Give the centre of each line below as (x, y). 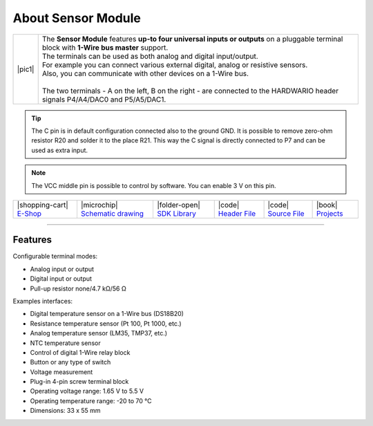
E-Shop (29, 213)
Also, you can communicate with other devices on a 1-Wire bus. (145, 73)
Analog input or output (62, 269)
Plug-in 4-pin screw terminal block (79, 382)
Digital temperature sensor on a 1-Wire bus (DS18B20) (107, 314)
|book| (327, 205)
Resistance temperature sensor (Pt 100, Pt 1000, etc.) (106, 323)
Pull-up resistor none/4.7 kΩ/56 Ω (78, 288)
